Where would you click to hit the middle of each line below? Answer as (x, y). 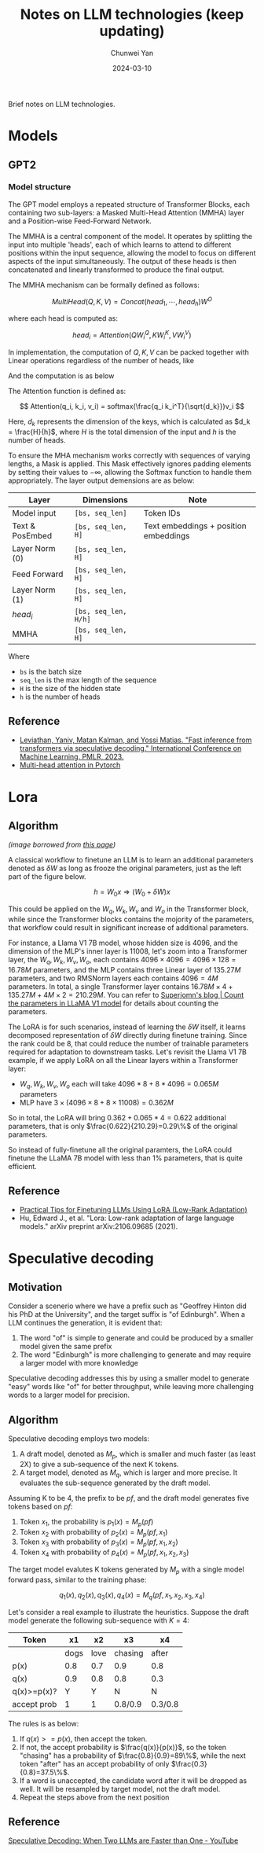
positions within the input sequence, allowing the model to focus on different (132, 252)
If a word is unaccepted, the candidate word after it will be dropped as (133, 1780)
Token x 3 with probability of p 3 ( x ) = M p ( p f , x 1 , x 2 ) (99, 1543)
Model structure (40, 187)
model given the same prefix (66, 1347)
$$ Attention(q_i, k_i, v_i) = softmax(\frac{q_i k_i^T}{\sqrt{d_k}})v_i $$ (132, 406)
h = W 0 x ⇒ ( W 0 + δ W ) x (132, 893)
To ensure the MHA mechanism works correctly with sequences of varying (129, 455)
